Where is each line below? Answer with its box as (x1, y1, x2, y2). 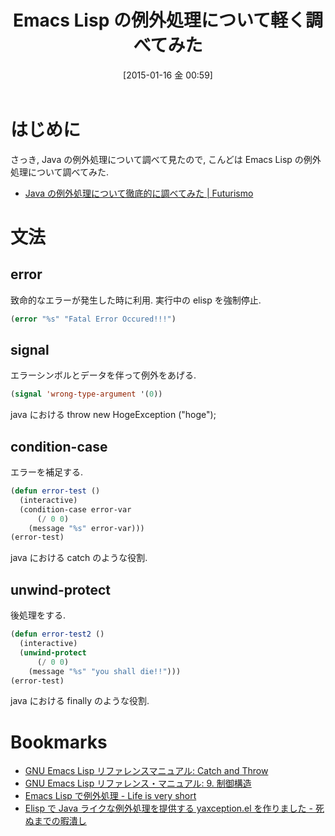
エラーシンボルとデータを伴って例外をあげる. (10, 369, 197, 381)
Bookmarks (10, 731, 108, 753)
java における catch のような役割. (10, 552, 148, 564)
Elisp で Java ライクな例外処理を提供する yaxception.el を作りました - (24, 802, 313, 815)
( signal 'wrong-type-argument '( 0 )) (10, 389, 163, 400)
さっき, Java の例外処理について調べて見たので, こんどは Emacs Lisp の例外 (10, 153, 322, 165)
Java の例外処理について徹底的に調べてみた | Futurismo (24, 187, 254, 199)
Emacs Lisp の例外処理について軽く (12, 9, 307, 32)
